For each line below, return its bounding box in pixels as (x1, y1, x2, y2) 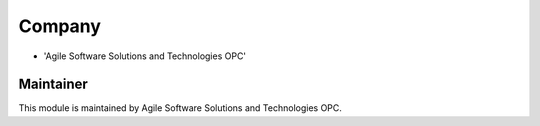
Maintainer (18, 76, 89, 93)
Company (18, 15, 102, 37)
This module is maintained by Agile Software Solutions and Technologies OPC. (18, 102, 342, 114)
